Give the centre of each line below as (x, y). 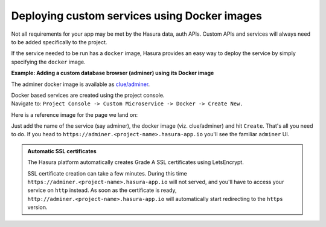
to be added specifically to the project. (59, 42)
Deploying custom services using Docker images (137, 16)
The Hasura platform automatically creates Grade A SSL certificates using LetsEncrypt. (136, 162)
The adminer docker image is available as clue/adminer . (81, 84)
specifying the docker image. (48, 62)
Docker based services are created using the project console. (88, 95)
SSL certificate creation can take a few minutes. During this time (107, 173)
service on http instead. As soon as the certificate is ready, (102, 190)
